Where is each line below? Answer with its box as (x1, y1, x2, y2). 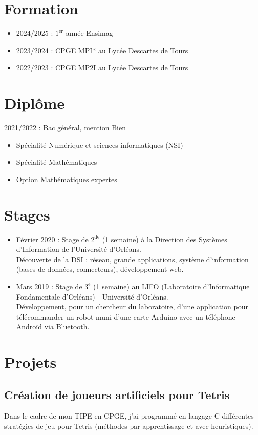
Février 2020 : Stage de (16, 233, 89, 244)
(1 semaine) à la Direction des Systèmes (102, 233, 227, 244)
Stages (4, 204, 50, 225)
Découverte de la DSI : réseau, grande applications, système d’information (16, 253, 249, 264)
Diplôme (4, 92, 65, 113)
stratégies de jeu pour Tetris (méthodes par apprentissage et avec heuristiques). (4, 421, 253, 431)
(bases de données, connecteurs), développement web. (16, 264, 184, 274)
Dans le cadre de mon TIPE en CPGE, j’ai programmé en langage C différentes (4, 410, 254, 421)
